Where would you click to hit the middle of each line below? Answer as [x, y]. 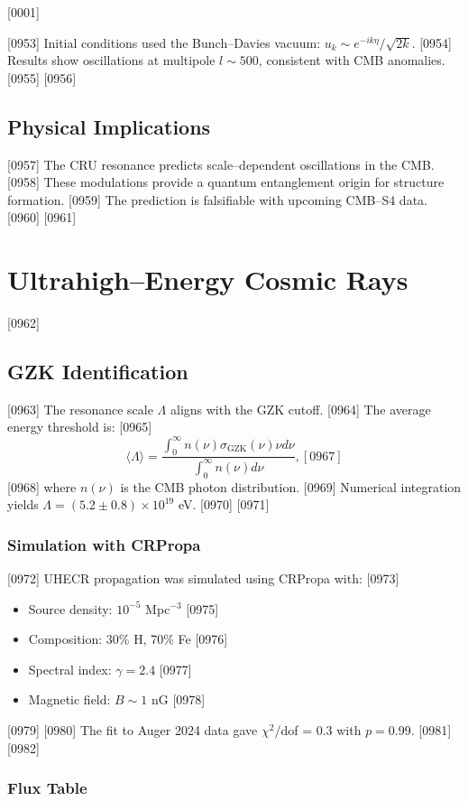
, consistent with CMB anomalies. [352, 60]
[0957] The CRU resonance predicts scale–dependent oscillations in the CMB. [221, 164]
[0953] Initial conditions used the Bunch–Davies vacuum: [164, 42]
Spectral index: [70, 669]
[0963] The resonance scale [80, 409]
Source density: [70, 608]
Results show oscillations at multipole [111, 60]
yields [23, 504]
